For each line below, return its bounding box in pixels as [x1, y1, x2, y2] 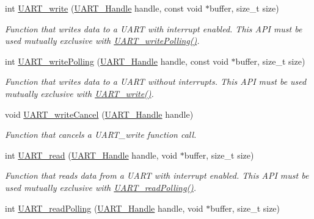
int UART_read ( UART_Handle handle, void [5, 148, 178, 161]
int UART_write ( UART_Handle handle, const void [5, 2, 203, 14]
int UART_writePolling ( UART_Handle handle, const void [5, 54, 228, 67]
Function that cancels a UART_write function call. [5, 128, 197, 141]
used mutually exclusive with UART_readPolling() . [5, 181, 197, 193]
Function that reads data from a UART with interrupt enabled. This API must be [5, 169, 309, 182]
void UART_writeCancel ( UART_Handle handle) [5, 107, 194, 120]
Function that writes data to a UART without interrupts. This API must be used [5, 75, 307, 88]
